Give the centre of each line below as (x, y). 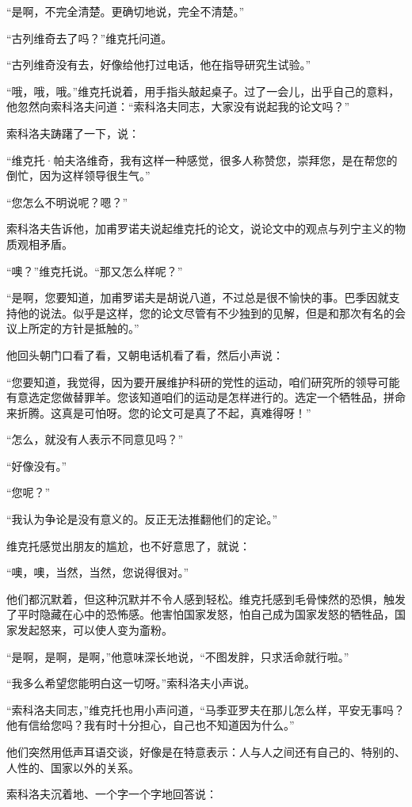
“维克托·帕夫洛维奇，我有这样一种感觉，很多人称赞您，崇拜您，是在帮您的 (202, 160)
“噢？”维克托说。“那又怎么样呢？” (95, 270)
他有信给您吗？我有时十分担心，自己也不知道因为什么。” (151, 725)
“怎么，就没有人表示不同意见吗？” (95, 439)
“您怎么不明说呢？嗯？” (67, 202)
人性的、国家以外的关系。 (73, 767)
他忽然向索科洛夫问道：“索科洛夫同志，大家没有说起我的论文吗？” (178, 107)
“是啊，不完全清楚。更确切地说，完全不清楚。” (126, 11)
